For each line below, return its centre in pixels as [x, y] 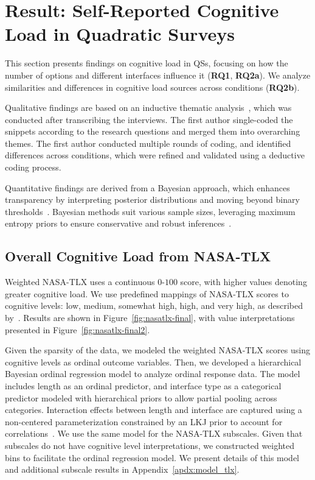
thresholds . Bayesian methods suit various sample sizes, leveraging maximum [150, 211]
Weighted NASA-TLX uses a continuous [80, 282]
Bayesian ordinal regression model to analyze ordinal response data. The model [153, 374]
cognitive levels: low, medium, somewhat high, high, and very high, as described [154, 305]
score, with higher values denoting [244, 282]
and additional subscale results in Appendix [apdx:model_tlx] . [122, 469]
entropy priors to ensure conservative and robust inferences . [118, 223]
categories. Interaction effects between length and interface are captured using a [154, 410]
